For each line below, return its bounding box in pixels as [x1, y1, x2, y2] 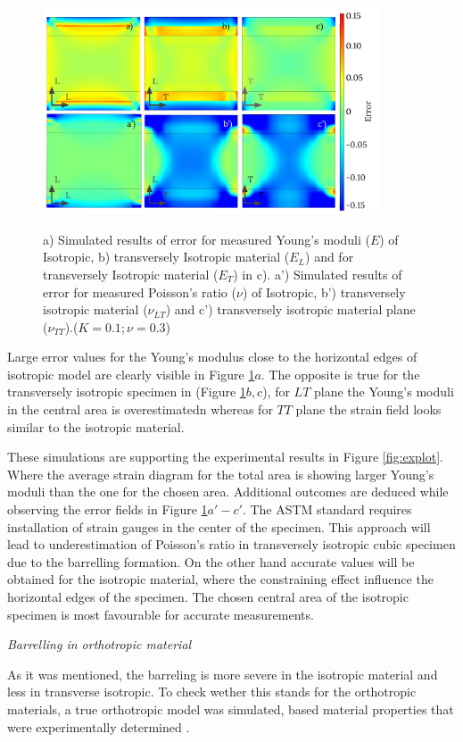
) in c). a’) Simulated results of [233, 264, 402, 283]
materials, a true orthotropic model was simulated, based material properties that [7, 699, 454, 718]
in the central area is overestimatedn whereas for [7, 400, 273, 419]
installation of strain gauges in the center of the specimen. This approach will [7, 517, 431, 536]
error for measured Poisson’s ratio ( [43, 282, 236, 301]
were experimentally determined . [7, 717, 190, 736]
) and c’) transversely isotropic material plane [165, 300, 416, 319]
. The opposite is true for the [260, 364, 420, 383]
